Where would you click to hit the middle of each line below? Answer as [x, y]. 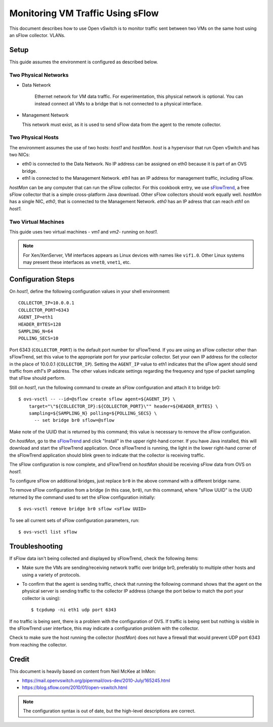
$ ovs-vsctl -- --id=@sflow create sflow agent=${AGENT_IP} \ [97, 399]
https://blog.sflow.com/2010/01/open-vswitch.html [75, 688]
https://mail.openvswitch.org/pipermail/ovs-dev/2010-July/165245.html [96, 680]
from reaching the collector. [38, 644]
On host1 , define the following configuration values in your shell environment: [90, 292]
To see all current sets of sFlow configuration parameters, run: [74, 520]
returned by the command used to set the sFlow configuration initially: [82, 497]
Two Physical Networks [39, 75]
